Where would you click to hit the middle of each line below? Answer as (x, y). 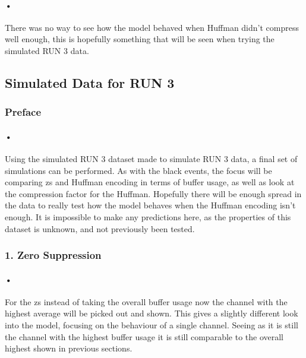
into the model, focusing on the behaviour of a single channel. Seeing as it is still (152, 324)
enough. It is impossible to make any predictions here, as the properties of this (148, 216)
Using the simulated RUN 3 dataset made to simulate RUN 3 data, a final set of (151, 159)
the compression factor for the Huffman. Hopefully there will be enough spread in (153, 193)
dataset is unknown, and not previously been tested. (100, 228)
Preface (23, 112)
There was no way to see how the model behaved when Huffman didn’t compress (152, 27)
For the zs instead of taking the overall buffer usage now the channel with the (146, 301)
